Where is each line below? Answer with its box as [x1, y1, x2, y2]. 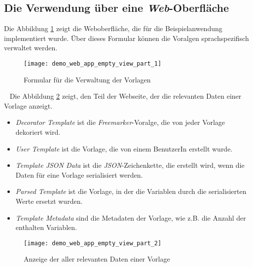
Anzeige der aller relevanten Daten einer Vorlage [24, 254, 170, 264]
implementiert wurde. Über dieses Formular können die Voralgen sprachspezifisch [4, 33, 249, 43]
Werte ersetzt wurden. [15, 195, 83, 206]
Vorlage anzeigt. [4, 100, 53, 111]
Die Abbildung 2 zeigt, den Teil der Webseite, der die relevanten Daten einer [9, 91, 242, 101]
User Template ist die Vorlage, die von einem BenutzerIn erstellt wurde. [15, 143, 233, 153]
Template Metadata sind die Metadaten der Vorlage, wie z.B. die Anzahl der [15, 212, 246, 223]
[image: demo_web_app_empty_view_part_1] [24, 60, 162, 67]
